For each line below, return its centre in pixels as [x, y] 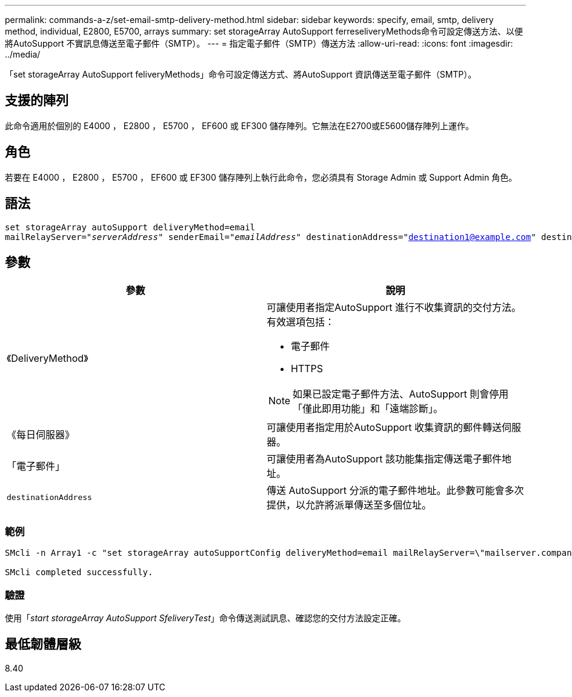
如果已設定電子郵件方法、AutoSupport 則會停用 [401, 394]
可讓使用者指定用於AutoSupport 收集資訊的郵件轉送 [384, 428]
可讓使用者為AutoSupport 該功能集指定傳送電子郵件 [384, 459]
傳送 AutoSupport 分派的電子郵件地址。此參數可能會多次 [395, 491]
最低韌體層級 [43, 644]
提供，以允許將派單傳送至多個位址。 [349, 505]
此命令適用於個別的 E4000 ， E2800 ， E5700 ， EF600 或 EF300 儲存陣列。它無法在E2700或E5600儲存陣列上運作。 [240, 125]
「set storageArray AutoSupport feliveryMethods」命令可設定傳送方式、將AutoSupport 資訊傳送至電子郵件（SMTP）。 [241, 74]
